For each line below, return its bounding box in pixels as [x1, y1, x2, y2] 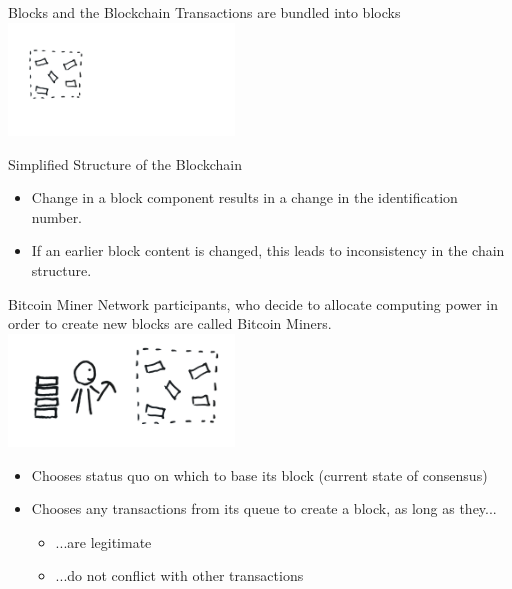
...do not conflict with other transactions [55, 565, 304, 586]
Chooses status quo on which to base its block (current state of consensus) [31, 464, 488, 485]
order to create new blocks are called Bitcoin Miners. [8, 313, 332, 334]
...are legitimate [55, 531, 152, 552]
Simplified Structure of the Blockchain [8, 153, 243, 174]
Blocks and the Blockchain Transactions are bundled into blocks [8, 2, 401, 22]
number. [31, 206, 83, 227]
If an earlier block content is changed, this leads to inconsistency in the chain [31, 240, 505, 261]
